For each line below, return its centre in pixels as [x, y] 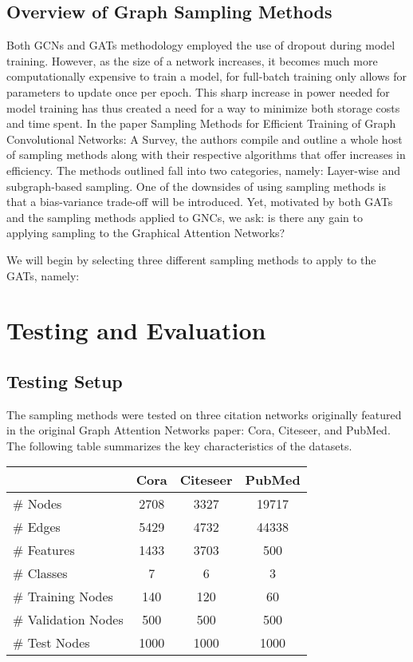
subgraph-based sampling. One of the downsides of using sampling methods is [196, 186]
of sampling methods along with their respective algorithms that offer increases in [206, 155]
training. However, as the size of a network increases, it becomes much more [192, 60]
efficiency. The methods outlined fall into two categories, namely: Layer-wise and [203, 170]
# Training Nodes [63, 597]
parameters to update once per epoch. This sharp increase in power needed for [198, 91]
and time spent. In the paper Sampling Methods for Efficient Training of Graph [201, 123]
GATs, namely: [43, 275]
